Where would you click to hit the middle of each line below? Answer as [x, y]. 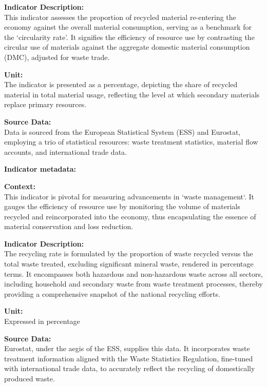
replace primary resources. [45, 104]
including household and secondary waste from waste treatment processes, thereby [133, 284]
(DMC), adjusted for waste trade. [57, 57]
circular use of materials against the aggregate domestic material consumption [127, 47]
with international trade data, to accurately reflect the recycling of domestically [130, 368]
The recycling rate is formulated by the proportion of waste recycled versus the [129, 253]
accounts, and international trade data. [65, 151]
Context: [20, 186]
